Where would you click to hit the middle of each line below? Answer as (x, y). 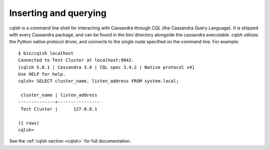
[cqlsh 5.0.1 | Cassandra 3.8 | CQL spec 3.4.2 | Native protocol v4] (106, 67)
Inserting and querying (58, 13)
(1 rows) (29, 123)
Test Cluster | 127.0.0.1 (59, 109)
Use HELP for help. (42, 74)
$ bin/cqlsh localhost (46, 53)
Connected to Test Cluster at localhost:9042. (76, 60)
